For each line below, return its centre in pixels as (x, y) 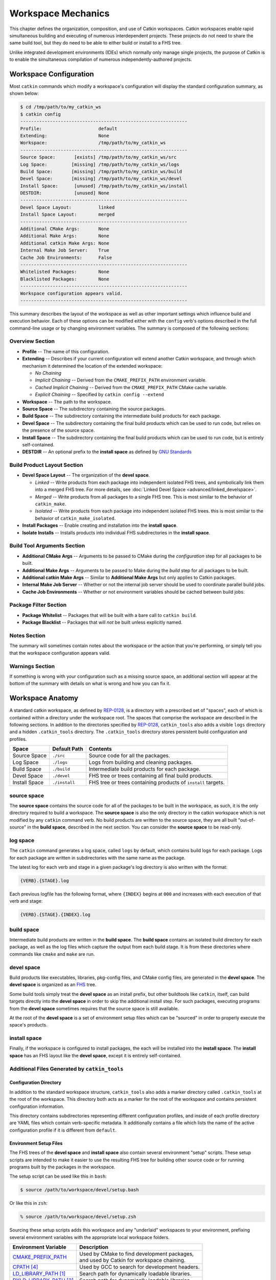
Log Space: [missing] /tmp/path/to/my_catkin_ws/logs (100, 164)
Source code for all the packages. (130, 756)
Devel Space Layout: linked (67, 207)
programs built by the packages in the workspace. (62, 1167)
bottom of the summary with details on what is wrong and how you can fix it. (90, 684)
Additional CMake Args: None (65, 229)
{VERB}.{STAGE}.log (44, 880)
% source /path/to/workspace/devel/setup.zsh (78, 1217)
